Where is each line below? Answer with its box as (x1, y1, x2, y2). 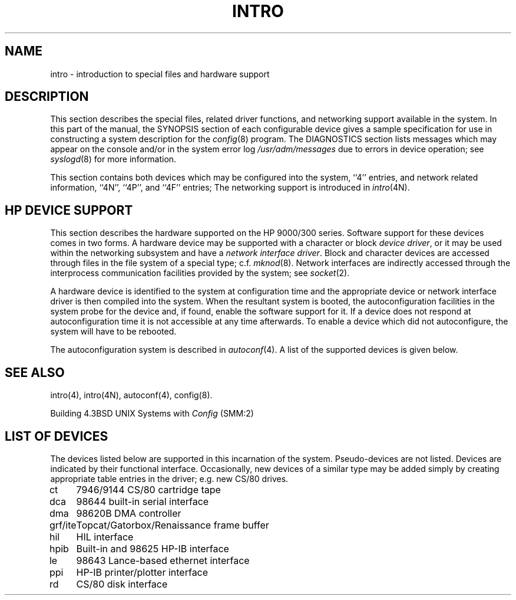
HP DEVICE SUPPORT (5, 202, 133, 218)
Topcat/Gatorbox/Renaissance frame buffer (76, 519, 269, 531)
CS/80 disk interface (76, 578, 168, 590)
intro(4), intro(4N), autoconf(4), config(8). (50, 390, 213, 401)
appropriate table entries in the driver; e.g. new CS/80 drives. (50, 473, 289, 484)
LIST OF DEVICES (5, 428, 108, 444)
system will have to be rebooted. (50, 326, 177, 337)
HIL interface (76, 530, 134, 543)
